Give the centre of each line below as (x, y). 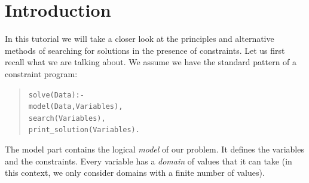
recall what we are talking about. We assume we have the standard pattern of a (151, 62)
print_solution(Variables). (84, 130)
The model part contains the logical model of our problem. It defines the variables (154, 149)
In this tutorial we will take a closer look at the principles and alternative (140, 39)
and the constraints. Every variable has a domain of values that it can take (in (149, 161)
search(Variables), (67, 118)
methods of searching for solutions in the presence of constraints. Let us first (145, 50)
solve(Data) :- (56, 95)
